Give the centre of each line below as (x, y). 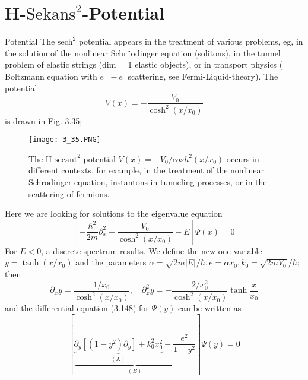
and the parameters (111, 262)
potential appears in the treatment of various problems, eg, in (191, 41)
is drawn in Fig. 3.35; (44, 120)
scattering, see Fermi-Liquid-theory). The (203, 76)
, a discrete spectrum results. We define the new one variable (152, 250)
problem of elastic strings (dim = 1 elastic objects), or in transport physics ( (144, 64)
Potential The (30, 41)
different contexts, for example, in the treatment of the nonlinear (146, 170)
